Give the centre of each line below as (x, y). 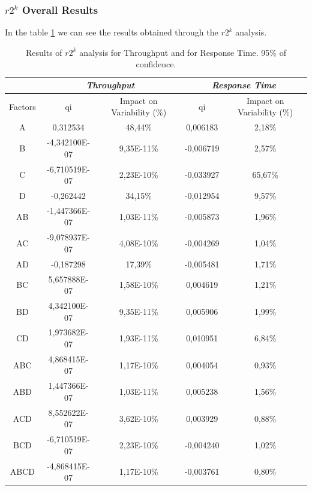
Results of (44, 52)
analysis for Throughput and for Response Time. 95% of (183, 52)
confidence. (156, 64)
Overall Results (60, 9)
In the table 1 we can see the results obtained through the (112, 32)
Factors (22, 106)
